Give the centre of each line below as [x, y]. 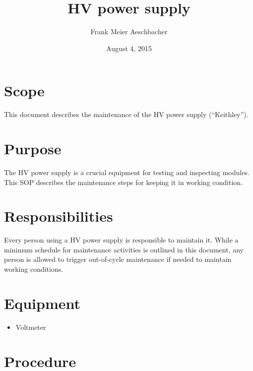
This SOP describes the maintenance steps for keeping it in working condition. [123, 182]
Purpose [33, 149]
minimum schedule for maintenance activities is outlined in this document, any [124, 249]
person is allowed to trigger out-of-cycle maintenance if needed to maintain [118, 259]
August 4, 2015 [129, 48]
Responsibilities [59, 216]
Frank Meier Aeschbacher [129, 31]
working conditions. [34, 269]
